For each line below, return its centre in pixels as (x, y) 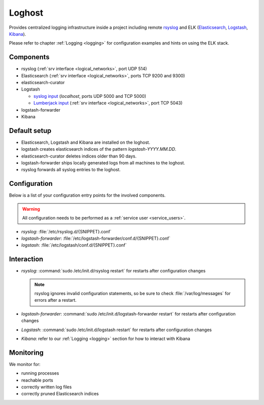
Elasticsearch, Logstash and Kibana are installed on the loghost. (86, 142)
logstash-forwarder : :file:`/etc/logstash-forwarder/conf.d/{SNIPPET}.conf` (96, 238)
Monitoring (26, 352)
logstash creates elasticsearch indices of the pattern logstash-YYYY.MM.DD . (99, 149)
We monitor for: (25, 364)
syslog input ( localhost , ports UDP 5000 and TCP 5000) (90, 96)
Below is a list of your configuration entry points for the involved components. (87, 195)
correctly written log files (46, 387)
